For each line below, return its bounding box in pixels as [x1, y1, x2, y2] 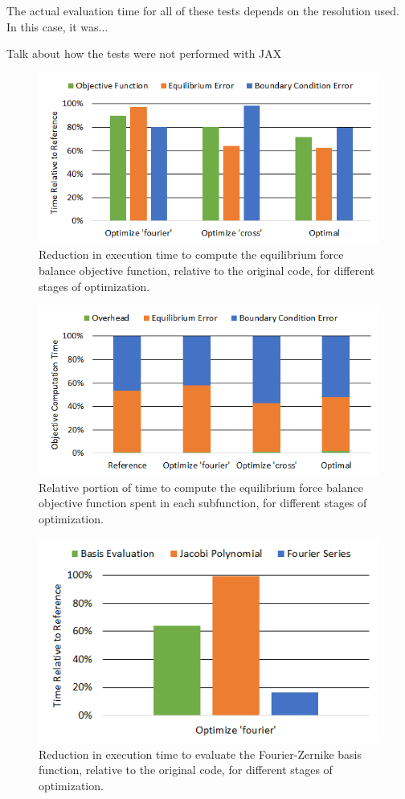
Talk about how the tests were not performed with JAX [6, 45, 282, 62]
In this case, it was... [6, 18, 108, 35]
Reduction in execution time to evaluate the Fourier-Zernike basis [39, 745, 362, 762]
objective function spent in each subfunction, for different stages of [39, 494, 367, 511]
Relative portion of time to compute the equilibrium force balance [39, 478, 363, 495]
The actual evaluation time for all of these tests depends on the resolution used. [6, 2, 399, 18]
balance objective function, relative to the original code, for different [39, 261, 375, 278]
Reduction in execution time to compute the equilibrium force [39, 246, 344, 263]
